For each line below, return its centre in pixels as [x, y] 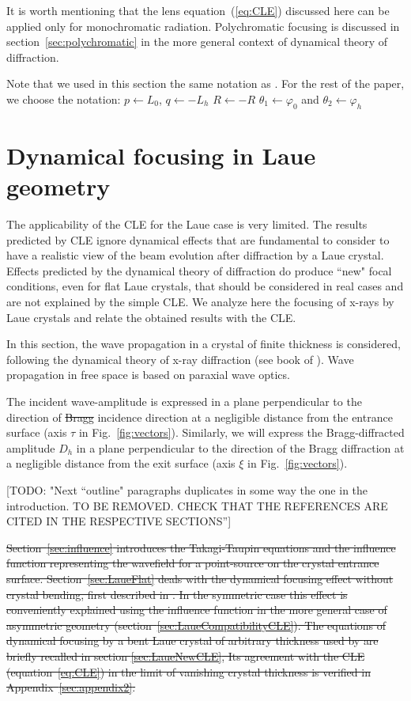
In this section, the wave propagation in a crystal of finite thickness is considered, [204, 344]
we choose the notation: [64, 99]
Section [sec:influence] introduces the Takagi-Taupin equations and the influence [201, 547]
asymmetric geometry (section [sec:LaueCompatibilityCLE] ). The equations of [196, 625]
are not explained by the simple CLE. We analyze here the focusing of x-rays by [200, 302]
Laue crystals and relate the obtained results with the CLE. [151, 317]
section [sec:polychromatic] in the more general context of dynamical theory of [197, 42]
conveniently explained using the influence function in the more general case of [197, 610]
